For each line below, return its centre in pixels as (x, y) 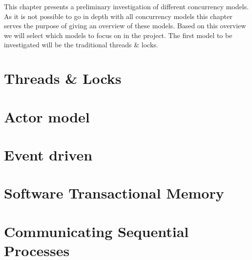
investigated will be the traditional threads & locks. (81, 45)
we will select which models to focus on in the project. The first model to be (118, 35)
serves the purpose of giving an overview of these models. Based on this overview (125, 26)
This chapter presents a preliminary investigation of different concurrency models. (126, 6)
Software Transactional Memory (114, 193)
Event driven (48, 154)
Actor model (47, 116)
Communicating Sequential (96, 231)
